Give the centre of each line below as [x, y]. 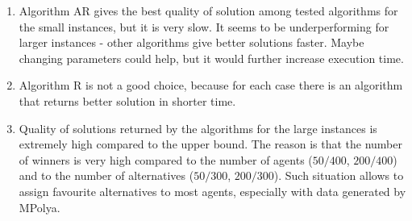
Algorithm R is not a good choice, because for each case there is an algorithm [211, 85]
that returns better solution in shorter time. [127, 100]
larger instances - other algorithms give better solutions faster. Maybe [191, 42]
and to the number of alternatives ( [106, 175]
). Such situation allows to [339, 175]
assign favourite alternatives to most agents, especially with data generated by [212, 191]
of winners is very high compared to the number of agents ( [166, 159]
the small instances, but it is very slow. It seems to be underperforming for [204, 26]
